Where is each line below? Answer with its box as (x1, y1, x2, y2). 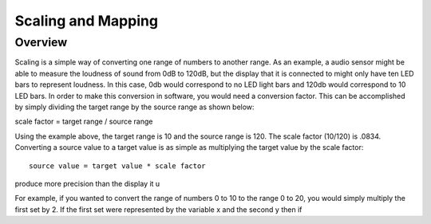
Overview (14, 35, 68, 49)
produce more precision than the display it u (14, 179, 160, 188)
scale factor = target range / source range (14, 116, 153, 127)
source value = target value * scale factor (29, 161, 207, 171)
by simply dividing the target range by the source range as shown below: (14, 102, 255, 112)
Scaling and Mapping (14, 12, 159, 29)
